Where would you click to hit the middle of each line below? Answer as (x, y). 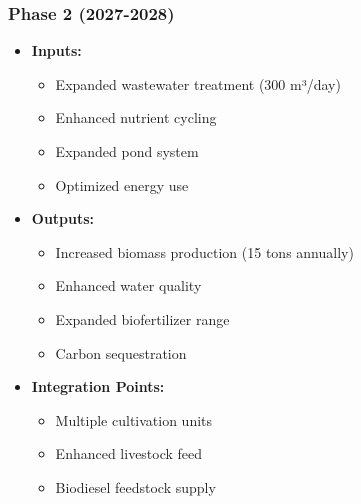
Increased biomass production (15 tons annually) (204, 251)
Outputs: (63, 218)
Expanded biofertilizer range (142, 318)
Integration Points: (98, 386)
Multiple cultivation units (134, 419)
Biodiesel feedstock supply (135, 486)
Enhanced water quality (128, 285)
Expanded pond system (127, 151)
